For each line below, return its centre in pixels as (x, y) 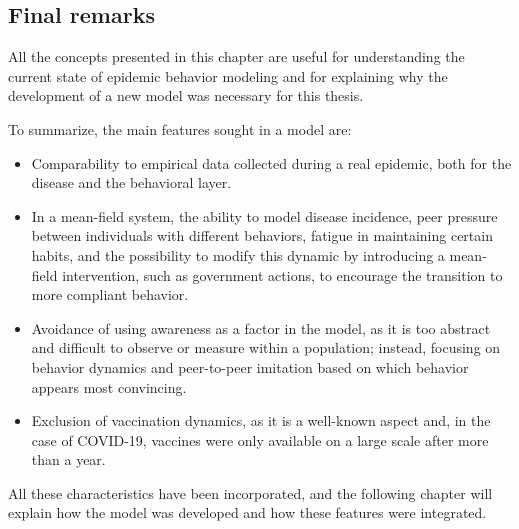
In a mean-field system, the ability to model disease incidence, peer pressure (264, 215)
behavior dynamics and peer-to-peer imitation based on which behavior (250, 366)
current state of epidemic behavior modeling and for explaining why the (228, 75)
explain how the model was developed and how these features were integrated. (247, 512)
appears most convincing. (109, 386)
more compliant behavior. (110, 294)
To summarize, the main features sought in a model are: (180, 128)
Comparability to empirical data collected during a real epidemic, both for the (271, 162)
